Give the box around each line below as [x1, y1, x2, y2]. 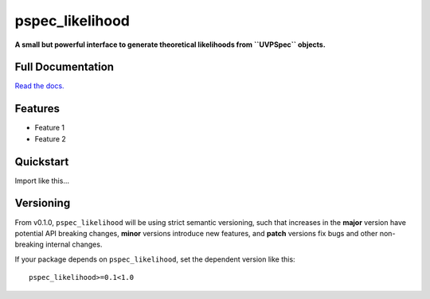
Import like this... [14, 176, 69, 185]
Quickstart [14, 155, 69, 169]
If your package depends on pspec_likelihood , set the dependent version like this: [14, 254, 295, 264]
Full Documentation [14, 60, 115, 74]
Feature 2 [34, 134, 67, 143]
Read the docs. [14, 81, 64, 91]
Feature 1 [34, 123, 65, 133]
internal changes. [45, 239, 103, 250]
